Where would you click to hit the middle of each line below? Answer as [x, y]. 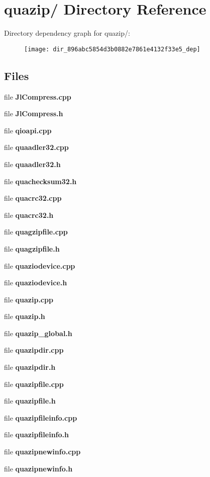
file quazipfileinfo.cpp [41, 417]
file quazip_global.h [38, 333]
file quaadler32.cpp [36, 147]
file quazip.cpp [29, 299]
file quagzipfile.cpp [36, 232]
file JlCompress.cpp [38, 96]
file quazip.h [25, 316]
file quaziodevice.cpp [40, 265]
